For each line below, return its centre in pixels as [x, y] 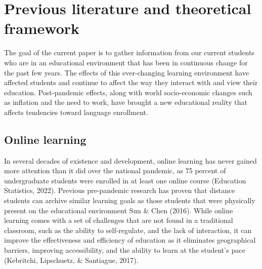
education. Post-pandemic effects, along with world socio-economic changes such [128, 92]
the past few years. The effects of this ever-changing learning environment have [127, 72]
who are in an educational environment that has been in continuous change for [126, 62]
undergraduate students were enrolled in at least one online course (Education [125, 180]
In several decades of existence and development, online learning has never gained [130, 160]
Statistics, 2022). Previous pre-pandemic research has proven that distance [120, 190]
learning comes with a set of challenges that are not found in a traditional [119, 220]
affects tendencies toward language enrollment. [76, 112]
